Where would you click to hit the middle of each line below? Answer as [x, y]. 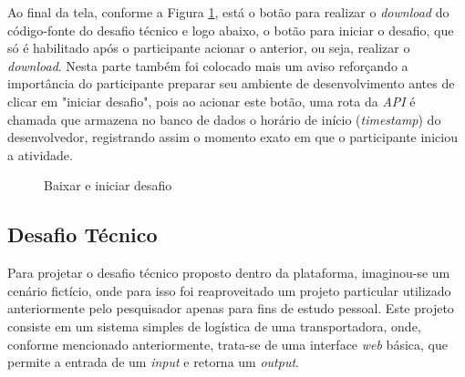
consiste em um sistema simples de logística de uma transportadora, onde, [214, 326]
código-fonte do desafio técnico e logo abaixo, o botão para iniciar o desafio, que [231, 30]
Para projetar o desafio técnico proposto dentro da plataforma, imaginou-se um [229, 273]
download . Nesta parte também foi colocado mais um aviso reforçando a [208, 65]
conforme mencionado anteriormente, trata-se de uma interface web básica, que [227, 344]
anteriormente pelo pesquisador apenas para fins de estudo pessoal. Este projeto [231, 308]
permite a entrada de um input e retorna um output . [153, 362]
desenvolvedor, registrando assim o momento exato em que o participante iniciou [232, 137]
